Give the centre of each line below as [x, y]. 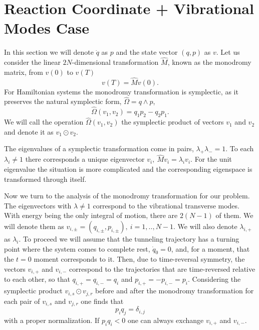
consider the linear [32, 62]
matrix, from [24, 72]
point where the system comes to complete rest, [77, 248]
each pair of [22, 301]
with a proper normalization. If [52, 320]
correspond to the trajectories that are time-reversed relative [162, 268]
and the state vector [147, 52]
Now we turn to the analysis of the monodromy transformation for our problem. [127, 196]
